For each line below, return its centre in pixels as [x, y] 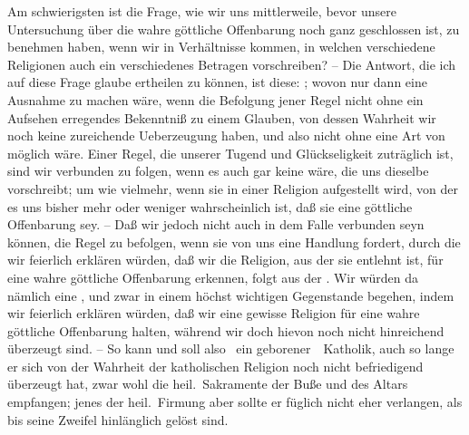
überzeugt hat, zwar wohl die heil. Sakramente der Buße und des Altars [208, 384]
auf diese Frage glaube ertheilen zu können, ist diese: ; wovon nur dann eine [217, 82]
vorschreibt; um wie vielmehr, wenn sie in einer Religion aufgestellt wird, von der [233, 188]
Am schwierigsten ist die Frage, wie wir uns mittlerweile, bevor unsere [202, 11]
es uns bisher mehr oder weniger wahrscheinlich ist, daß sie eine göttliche [210, 206]
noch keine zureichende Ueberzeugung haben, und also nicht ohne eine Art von [226, 135]
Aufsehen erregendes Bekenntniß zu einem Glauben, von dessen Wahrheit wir [222, 117]
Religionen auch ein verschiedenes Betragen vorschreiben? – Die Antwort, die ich [232, 64]
